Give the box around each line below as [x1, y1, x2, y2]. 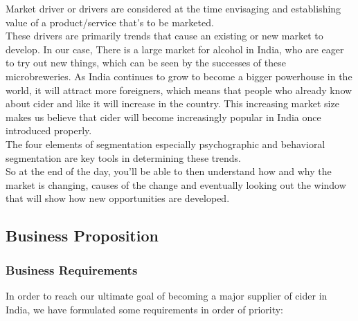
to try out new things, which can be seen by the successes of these [6, 55, 286, 70]
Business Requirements [6, 261, 138, 278]
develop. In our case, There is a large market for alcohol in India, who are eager [6, 42, 344, 56]
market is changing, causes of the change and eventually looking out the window [6, 177, 346, 192]
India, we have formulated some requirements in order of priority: [6, 302, 283, 316]
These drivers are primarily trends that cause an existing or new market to [6, 28, 323, 43]
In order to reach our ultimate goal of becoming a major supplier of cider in [6, 288, 328, 302]
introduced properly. [6, 123, 92, 138]
